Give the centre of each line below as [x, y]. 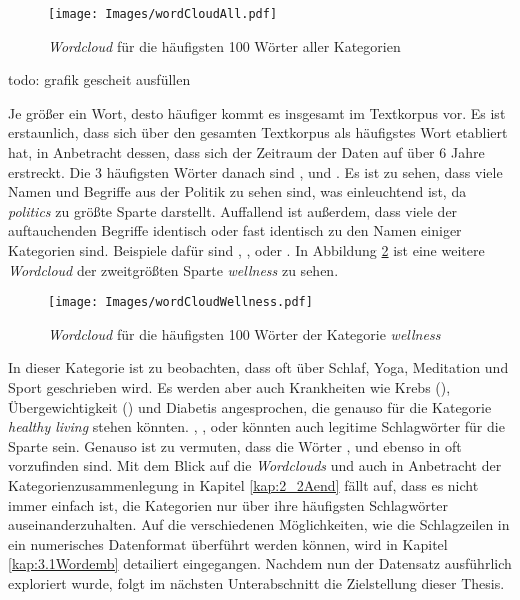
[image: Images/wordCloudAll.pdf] [163, 14]
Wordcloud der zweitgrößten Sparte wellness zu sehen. [173, 269]
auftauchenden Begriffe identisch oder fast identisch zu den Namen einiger [235, 230]
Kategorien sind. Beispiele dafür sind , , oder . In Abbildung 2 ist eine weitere [246, 250]
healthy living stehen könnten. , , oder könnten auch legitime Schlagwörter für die [256, 426]
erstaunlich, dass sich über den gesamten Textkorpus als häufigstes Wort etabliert [258, 132]
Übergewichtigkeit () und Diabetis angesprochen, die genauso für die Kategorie [250, 406]
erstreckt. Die [49, 171]
